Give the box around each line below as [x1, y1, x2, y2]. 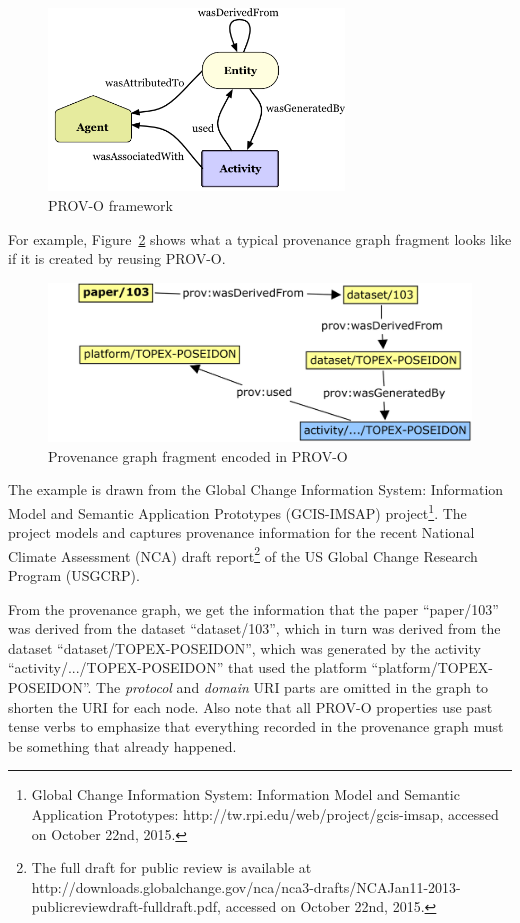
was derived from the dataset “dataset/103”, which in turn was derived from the [8, 618, 501, 639]
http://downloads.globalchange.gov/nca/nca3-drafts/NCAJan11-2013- [31, 876, 461, 897]
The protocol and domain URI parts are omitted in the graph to [96, 677, 489, 697]
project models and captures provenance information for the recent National [8, 522, 475, 543]
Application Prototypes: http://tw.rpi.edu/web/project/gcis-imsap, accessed [31, 803, 499, 824]
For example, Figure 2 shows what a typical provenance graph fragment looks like [8, 228, 512, 249]
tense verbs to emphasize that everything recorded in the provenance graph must [8, 716, 504, 737]
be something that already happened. [8, 735, 237, 756]
